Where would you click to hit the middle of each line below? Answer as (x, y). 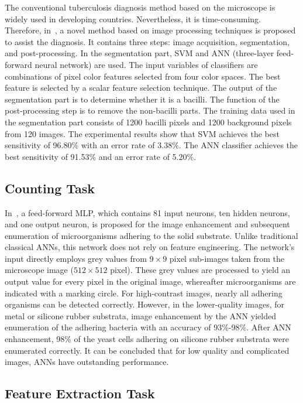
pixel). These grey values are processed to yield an (200, 270)
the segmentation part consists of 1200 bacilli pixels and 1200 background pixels (148, 122)
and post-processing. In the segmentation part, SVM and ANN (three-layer (140, 53)
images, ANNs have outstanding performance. (87, 362)
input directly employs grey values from (76, 258)
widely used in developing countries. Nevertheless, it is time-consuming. (133, 18)
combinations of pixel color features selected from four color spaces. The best (143, 76)
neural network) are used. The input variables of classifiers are (146, 64)
